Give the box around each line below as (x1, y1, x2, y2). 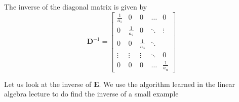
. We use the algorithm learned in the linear (99, 78, 235, 89)
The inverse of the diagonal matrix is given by (4, 2, 147, 12)
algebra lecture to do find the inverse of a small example (4, 88, 179, 99)
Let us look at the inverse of (4, 78, 92, 89)
